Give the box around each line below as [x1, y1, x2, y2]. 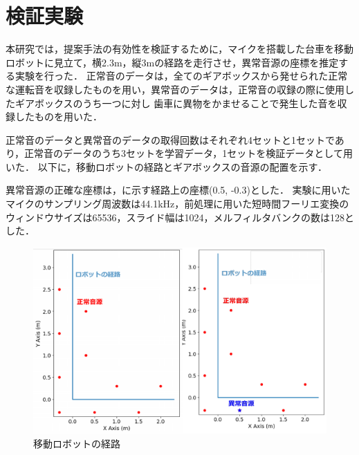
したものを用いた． [15, 109, 102, 124]
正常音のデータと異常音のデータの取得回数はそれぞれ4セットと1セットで [6, 132, 335, 147]
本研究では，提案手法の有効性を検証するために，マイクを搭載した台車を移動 [6, 41, 354, 56]
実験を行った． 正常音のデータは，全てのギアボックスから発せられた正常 [15, 68, 348, 83]
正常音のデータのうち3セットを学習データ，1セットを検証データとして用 [24, 146, 353, 160]
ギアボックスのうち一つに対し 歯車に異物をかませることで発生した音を [15, 95, 338, 110]
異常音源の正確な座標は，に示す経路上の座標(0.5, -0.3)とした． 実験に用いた [6, 183, 351, 197]
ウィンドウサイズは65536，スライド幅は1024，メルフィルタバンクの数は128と [6, 210, 354, 224]
